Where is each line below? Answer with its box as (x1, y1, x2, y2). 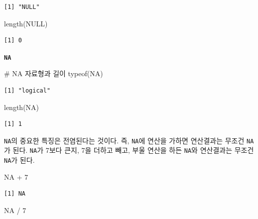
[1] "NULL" (4, 3, 40, 10)
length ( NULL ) (4, 18, 48, 28)
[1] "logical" (4, 87, 51, 95)
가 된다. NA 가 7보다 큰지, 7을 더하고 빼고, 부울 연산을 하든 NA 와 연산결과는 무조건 (4, 145, 254, 155)
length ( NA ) (4, 102, 39, 112)
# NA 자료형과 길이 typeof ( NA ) (4, 68, 103, 79)
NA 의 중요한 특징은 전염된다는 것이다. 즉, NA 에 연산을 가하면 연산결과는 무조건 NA (4, 135, 254, 145)
